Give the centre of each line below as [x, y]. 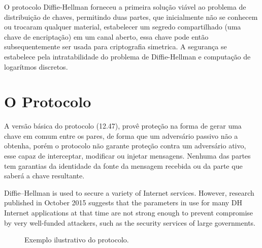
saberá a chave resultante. [44, 176]
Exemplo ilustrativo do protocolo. [77, 240]
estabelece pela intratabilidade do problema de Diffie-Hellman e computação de [127, 56]
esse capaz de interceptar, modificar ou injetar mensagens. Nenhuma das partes [127, 156]
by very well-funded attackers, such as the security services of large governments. [130, 222]
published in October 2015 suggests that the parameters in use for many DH [123, 203]
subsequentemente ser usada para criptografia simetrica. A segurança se [116, 46]
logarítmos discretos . [36, 66]
